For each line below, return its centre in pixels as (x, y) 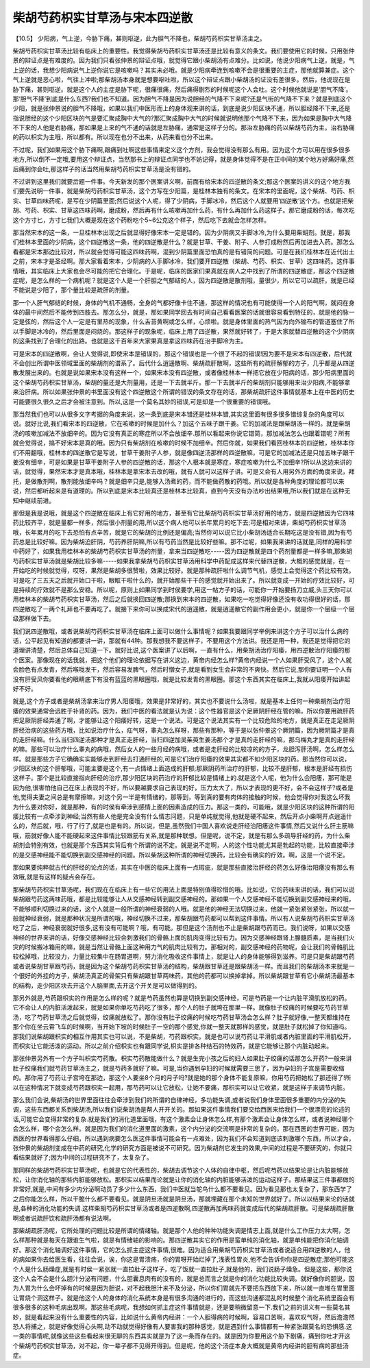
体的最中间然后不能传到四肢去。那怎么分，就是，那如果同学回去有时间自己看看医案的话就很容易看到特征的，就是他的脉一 (184, 313)
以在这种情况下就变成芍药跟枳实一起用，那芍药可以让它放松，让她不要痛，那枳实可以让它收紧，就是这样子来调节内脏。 (181, 1087)
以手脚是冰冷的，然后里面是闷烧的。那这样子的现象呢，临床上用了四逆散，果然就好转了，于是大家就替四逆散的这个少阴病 (184, 331)
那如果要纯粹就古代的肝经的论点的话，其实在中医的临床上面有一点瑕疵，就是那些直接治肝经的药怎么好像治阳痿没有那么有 (184, 867)
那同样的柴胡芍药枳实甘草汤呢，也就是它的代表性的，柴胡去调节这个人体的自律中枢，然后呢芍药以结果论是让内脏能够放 (181, 1170)
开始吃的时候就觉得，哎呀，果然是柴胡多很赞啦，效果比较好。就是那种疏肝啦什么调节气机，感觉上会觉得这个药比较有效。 (184, 571)
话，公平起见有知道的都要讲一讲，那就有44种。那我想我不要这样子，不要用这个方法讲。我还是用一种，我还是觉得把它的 (182, 640)
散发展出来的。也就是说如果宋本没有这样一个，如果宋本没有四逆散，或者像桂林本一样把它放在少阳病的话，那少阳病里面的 (184, 373)
